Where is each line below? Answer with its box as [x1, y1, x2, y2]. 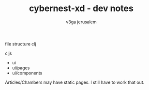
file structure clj [5, 41, 36, 46]
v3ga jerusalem [66, 19, 97, 25]
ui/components [12, 70, 43, 75]
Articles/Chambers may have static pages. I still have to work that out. [5, 79, 145, 85]
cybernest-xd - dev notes [29, 3, 134, 14]
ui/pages [12, 65, 30, 71]
